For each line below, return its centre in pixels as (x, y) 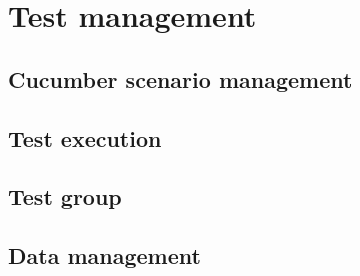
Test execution (85, 137)
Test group (65, 196)
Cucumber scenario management (180, 78)
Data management (104, 255)
